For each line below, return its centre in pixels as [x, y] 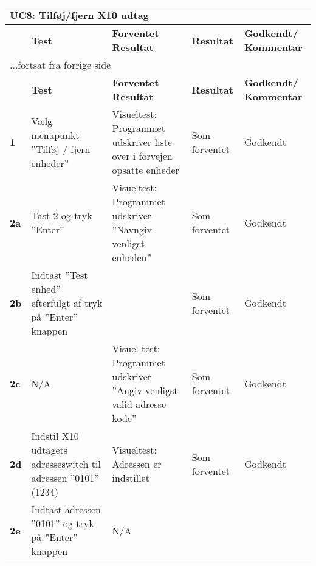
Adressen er [137, 464]
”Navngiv [132, 229]
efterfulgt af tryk [67, 303]
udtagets [50, 450]
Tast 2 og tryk [62, 215]
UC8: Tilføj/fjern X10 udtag [79, 15]
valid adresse [139, 404]
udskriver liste [142, 142]
